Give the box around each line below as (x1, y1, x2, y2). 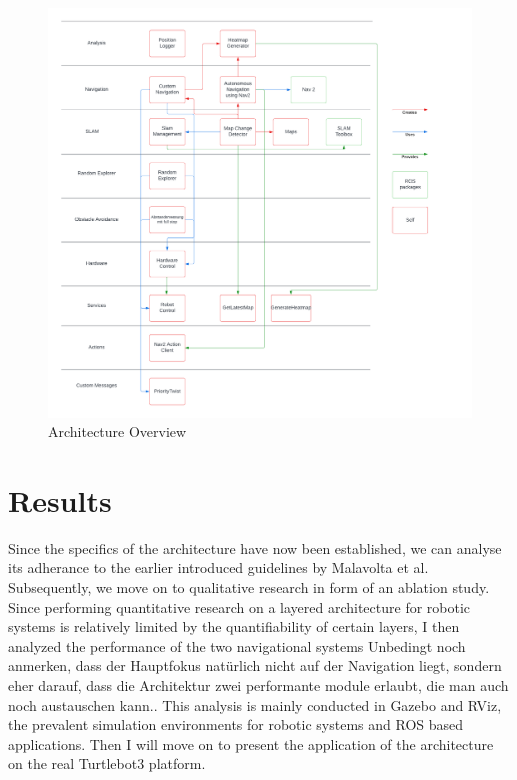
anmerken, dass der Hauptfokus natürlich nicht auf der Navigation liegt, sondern (8, 655, 502, 676)
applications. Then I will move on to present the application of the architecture (8, 733, 494, 754)
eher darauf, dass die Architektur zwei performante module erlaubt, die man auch (8, 674, 509, 695)
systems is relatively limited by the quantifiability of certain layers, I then (8, 616, 460, 637)
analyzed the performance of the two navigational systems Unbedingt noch (8, 635, 466, 656)
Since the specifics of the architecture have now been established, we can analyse (8, 537, 502, 558)
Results (8, 479, 112, 520)
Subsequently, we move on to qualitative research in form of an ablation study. (8, 577, 490, 597)
